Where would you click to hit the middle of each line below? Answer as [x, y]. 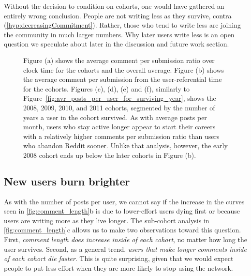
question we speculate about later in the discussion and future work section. [117, 44]
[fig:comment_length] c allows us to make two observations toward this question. [123, 230]
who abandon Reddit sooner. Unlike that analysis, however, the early [125, 146]
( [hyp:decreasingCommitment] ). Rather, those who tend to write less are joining [122, 25]
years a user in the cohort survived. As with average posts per [115, 117]
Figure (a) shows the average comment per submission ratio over [119, 60]
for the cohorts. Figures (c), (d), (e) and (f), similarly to [106, 88]
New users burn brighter [67, 181]
